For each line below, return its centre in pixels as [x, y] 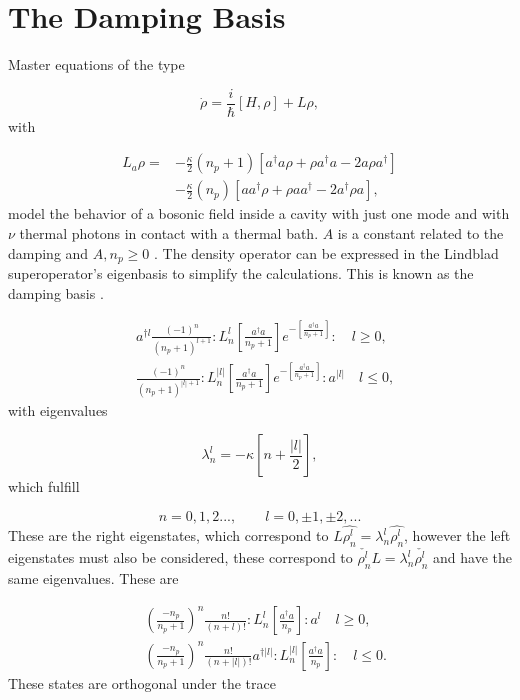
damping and [48, 252]
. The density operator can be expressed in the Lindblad [326, 252]
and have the [472, 557]
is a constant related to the [420, 233]
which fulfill [44, 486]
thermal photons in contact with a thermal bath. [169, 233]
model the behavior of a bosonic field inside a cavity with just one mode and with [259, 213]
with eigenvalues [58, 409]
